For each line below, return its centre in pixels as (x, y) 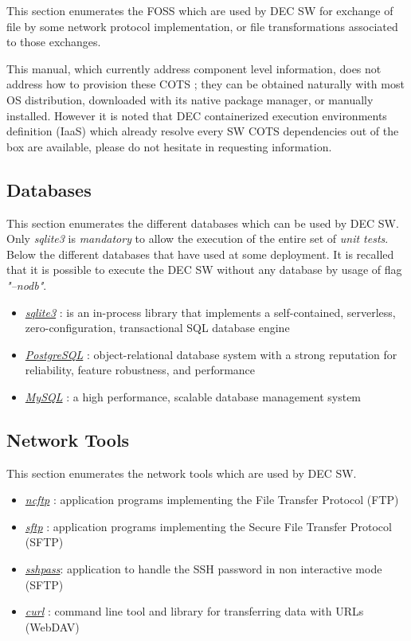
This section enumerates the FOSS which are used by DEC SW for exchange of (200, 10)
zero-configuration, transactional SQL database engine (157, 328)
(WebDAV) (52, 626)
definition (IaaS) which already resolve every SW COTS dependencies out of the (203, 131)
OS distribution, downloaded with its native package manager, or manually (190, 99)
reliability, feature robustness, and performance (140, 370)
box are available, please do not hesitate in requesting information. (169, 146)
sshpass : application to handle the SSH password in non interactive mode (204, 569)
